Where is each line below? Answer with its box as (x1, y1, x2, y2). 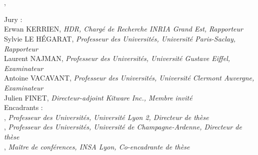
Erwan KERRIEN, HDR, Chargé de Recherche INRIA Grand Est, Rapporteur (4, 23, 243, 34)
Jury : (4, 13, 22, 24)
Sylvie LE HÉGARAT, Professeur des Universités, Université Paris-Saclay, (4, 33, 236, 43)
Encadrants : (4, 102, 43, 112)
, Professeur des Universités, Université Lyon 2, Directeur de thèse (4, 111, 209, 122)
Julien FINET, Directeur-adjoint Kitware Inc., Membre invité (4, 92, 192, 102)
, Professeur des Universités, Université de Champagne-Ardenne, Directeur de (4, 121, 242, 132)
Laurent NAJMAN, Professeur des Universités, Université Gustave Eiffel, (4, 53, 230, 63)
